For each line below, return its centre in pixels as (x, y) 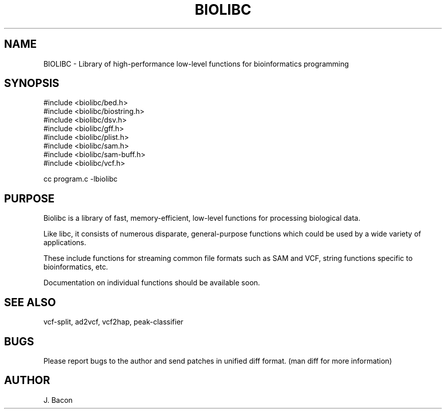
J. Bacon (58, 400)
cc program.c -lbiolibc (80, 179)
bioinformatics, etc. (76, 267)
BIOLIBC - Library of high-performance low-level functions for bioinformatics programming (196, 64)
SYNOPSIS (32, 83)
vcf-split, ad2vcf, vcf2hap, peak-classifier (114, 322)
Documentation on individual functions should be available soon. (152, 283)
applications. (65, 243)
